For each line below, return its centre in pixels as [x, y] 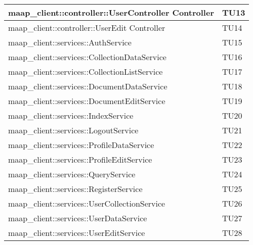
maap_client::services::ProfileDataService [81, 145]
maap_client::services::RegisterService [75, 189]
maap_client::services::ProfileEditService [80, 159]
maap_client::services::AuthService [70, 42]
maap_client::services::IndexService [71, 115]
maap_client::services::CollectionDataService [87, 57]
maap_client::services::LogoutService [73, 130]
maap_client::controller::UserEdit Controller [87, 28]
